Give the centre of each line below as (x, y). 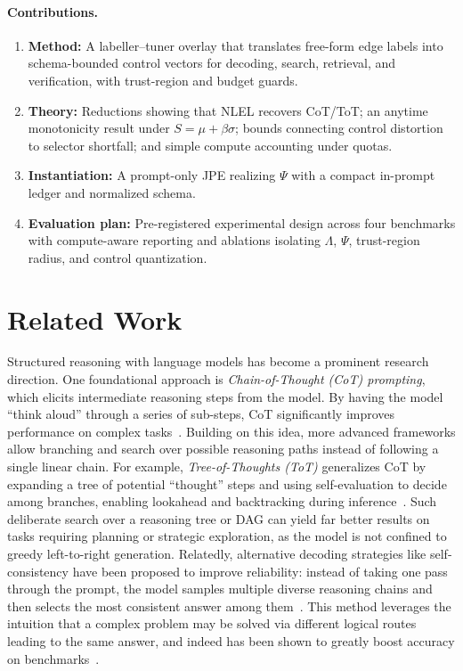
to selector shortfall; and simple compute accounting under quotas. (210, 145)
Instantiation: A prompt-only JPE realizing (152, 175)
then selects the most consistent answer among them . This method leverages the (229, 606)
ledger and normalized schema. (112, 192)
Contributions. (53, 11)
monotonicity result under (99, 128)
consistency (38, 571)
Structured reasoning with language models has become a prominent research (218, 361)
